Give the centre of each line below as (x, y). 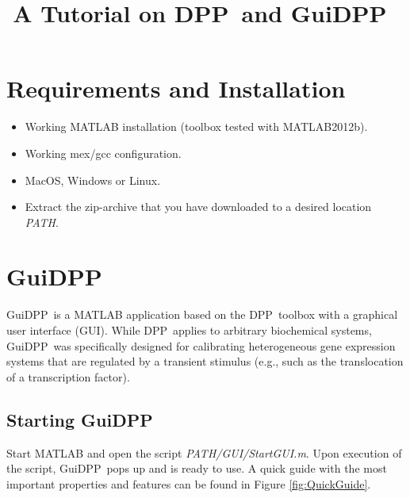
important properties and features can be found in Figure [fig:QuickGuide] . (189, 483)
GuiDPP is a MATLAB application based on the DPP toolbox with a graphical (202, 314)
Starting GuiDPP (80, 419)
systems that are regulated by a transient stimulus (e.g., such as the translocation (205, 361)
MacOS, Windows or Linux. (93, 180)
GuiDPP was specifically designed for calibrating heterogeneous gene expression (201, 345)
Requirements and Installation (176, 88)
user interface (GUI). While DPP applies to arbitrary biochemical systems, (189, 330)
